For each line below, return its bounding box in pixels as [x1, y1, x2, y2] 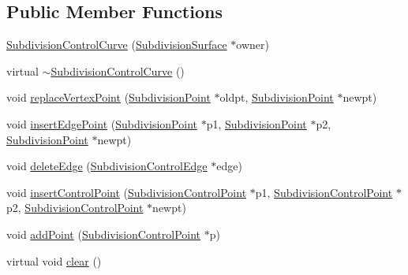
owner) [236, 36, 269, 53]
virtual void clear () [6, 252, 102, 269]
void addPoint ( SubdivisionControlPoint [6, 225, 200, 242]
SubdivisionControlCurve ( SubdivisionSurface [6, 36, 227, 53]
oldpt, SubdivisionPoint [219, 89, 334, 106]
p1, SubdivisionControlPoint [255, 184, 393, 200]
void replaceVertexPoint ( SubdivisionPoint [6, 89, 211, 106]
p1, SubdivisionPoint [206, 115, 307, 132]
